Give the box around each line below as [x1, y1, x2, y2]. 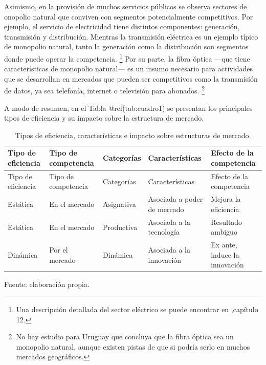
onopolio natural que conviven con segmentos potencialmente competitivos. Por [4, 11, 253, 22]
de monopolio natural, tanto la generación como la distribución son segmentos [4, 41, 249, 52]
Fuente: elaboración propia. [4, 279, 90, 290]
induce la [211, 249, 239, 260]
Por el [49, 244, 68, 255]
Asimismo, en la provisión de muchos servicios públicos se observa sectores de [4, 1, 247, 11]
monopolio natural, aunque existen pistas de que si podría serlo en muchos [16, 341, 250, 352]
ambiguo [211, 226, 237, 237]
